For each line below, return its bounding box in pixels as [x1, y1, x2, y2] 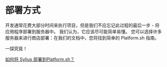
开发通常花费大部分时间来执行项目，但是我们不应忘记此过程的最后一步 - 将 [5, 22, 160, 28]
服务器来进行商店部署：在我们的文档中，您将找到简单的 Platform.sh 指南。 [5, 35, 159, 41]
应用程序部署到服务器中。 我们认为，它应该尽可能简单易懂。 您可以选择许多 [5, 28, 162, 34]
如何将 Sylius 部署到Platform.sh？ [5, 56, 75, 62]
